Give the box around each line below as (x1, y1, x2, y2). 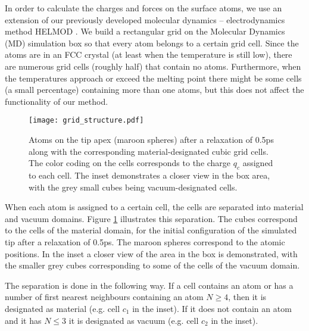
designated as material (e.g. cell (5, 302, 120, 314)
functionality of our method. (5, 95, 108, 107)
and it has (5, 314, 42, 326)
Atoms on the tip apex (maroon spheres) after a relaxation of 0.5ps (29, 133, 274, 145)
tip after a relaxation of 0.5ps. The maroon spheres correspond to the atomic (5, 235, 285, 248)
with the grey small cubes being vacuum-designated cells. (29, 180, 238, 193)
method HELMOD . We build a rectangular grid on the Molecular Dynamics (5, 25, 285, 38)
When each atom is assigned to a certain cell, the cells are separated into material (5, 201, 304, 213)
